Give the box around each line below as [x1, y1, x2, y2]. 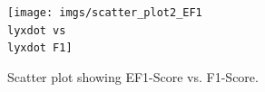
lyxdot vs [7, 23, 66, 37]
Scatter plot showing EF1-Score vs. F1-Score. [7, 67, 259, 86]
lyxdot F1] [7, 41, 73, 55]
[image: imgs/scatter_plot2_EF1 [7, 6, 202, 19]
